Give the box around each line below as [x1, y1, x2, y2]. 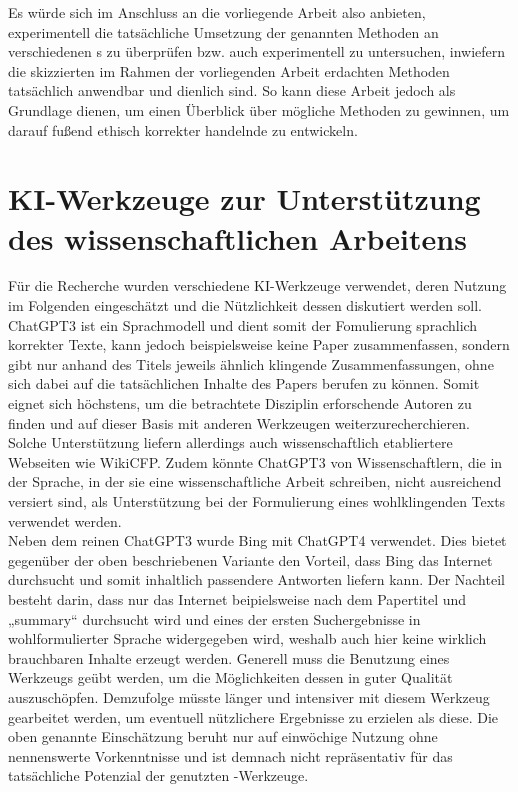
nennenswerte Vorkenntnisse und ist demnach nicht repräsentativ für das [8, 745, 453, 766]
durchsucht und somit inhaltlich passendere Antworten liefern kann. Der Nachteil [8, 569, 505, 590]
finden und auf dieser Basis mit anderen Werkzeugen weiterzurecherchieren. [8, 412, 470, 433]
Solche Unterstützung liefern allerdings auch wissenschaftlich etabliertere [8, 432, 453, 453]
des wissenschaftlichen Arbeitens [8, 217, 467, 258]
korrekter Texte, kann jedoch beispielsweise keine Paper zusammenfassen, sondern [8, 334, 510, 355]
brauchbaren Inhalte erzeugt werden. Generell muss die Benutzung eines [8, 647, 450, 668]
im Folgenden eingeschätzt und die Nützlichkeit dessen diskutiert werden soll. [8, 295, 482, 316]
